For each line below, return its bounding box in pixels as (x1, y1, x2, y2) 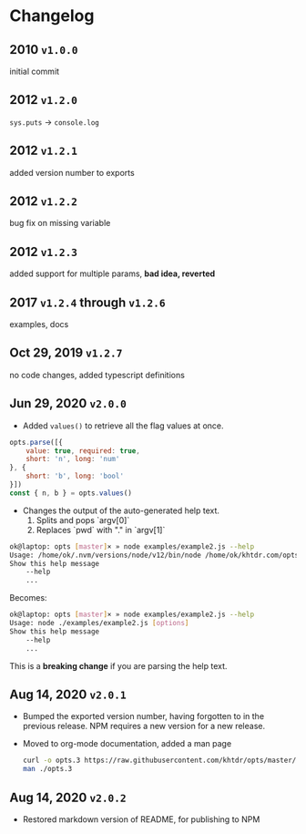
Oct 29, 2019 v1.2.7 (9, 345, 123, 361)
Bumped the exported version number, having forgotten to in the (22, 711, 265, 722)
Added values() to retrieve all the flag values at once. (22, 420, 224, 431)
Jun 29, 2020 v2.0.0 (9, 396, 127, 411)
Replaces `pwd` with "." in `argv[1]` (36, 524, 166, 535)
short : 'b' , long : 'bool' (25, 471, 125, 481)
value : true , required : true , (25, 446, 141, 456)
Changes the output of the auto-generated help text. (22, 505, 220, 516)
